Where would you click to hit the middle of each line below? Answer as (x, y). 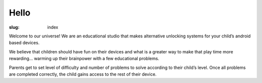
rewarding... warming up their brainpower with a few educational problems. (84, 59)
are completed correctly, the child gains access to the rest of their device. (83, 74)
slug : (14, 27)
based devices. (24, 43)
